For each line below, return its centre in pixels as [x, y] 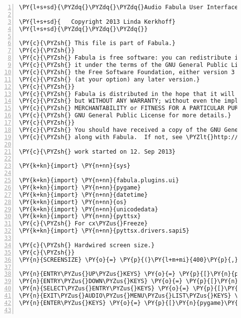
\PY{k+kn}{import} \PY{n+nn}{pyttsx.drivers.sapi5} [104, 231]
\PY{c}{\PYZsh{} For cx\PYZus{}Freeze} [83, 224]
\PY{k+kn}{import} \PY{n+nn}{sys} [75, 166]
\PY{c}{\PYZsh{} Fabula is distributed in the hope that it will [127, 94]
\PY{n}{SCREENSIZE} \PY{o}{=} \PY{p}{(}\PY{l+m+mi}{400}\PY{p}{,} [129, 260]
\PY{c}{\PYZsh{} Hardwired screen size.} [87, 245]
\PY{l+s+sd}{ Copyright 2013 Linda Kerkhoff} [97, 22]
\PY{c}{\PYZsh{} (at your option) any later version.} [110, 79]
